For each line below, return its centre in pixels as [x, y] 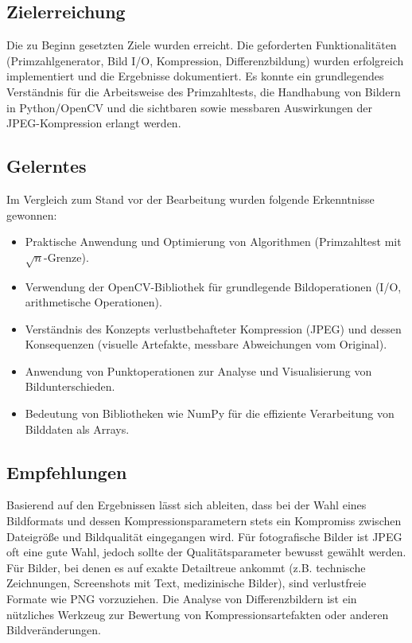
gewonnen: [32, 214]
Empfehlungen [67, 472]
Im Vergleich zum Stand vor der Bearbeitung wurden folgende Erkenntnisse [190, 199]
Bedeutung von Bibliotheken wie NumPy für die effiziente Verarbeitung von [210, 413]
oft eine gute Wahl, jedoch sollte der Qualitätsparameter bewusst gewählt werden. [206, 552]
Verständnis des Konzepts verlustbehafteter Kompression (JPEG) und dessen [213, 328]
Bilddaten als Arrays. [77, 429]
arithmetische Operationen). [93, 302]
